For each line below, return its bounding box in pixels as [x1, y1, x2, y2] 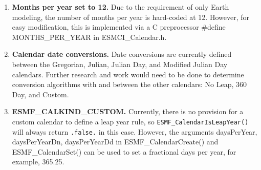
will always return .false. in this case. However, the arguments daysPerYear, [12, 126, 257, 137]
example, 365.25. [12, 156, 64, 167]
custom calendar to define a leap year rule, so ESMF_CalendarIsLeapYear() [12, 116, 249, 126]
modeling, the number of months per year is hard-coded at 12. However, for [12, 11, 249, 22]
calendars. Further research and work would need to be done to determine [12, 69, 244, 79]
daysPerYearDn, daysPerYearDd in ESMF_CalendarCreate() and [12, 136, 219, 147]
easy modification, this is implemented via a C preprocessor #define [12, 22, 226, 32]
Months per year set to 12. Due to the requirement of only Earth [12, 2, 229, 12]
